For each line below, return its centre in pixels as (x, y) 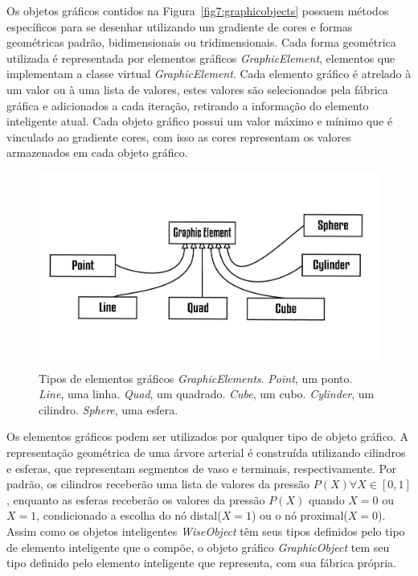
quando (326, 499)
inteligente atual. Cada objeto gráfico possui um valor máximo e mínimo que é (200, 121)
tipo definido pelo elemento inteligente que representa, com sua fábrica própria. (201, 563)
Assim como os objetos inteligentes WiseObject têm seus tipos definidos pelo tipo (206, 531)
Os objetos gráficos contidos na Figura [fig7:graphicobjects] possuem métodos (198, 10)
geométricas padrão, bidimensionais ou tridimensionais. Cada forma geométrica (201, 42)
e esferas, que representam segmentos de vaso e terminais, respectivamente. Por (202, 468)
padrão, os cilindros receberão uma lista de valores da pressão (158, 484)
